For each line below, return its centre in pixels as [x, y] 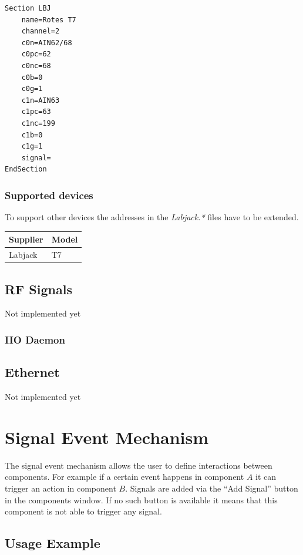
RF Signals [38, 289]
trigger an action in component [60, 488]
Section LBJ [28, 8]
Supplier [26, 239]
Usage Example [53, 543]
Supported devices [49, 195]
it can [266, 477]
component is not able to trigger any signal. [83, 511]
